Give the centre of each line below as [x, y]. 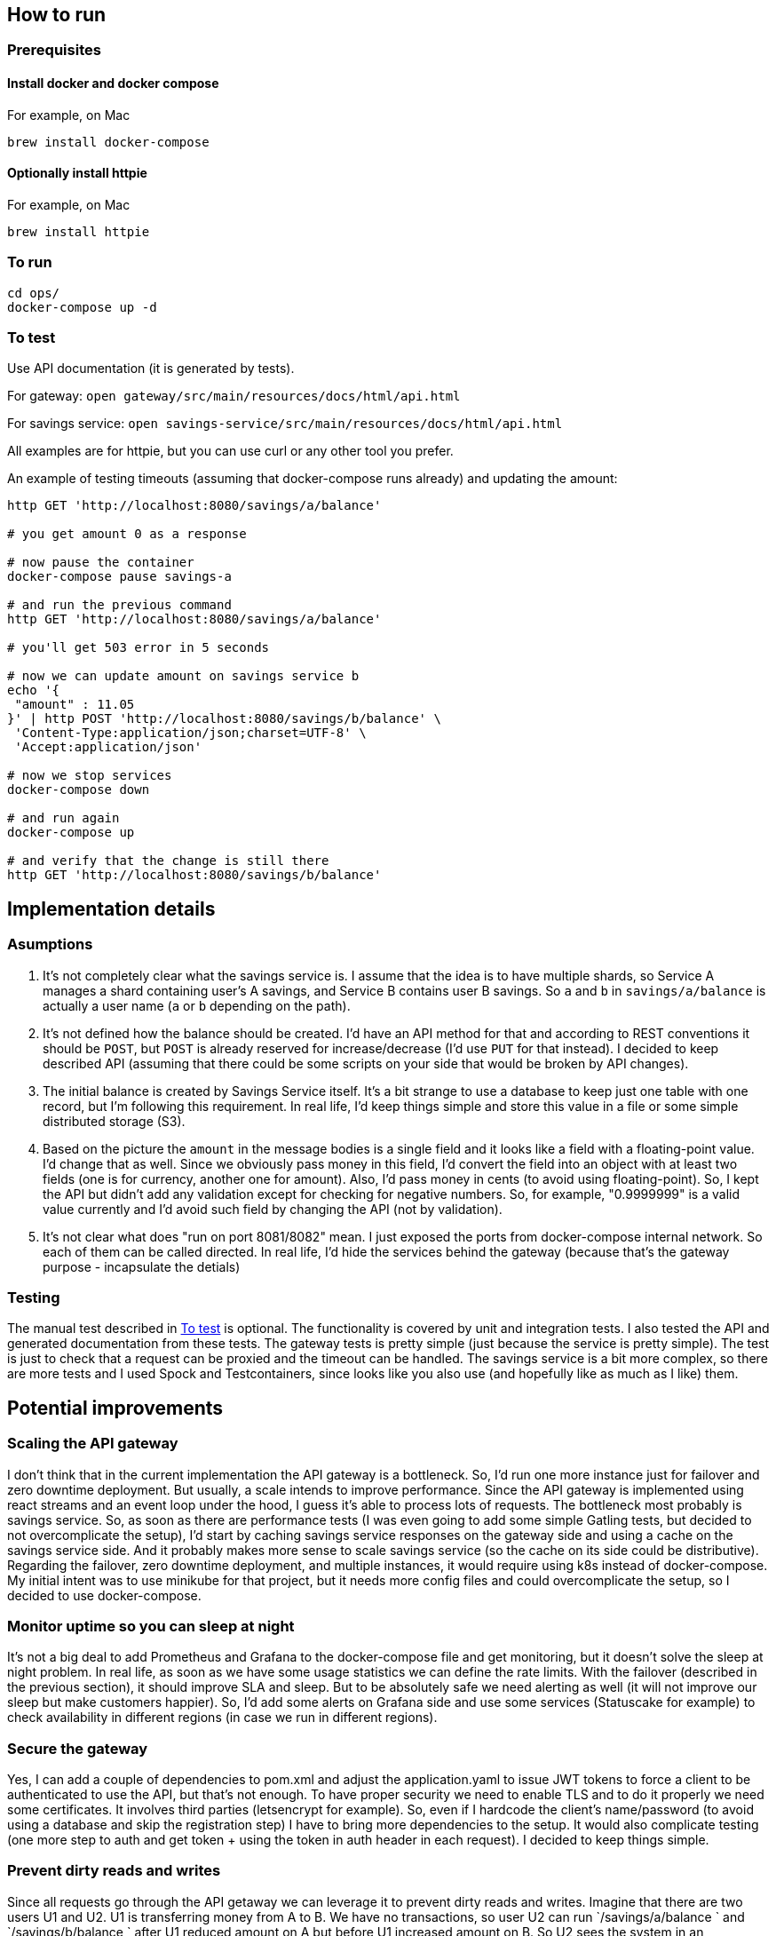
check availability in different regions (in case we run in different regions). [222, 1718]
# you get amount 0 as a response [127, 534]
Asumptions [50, 944]
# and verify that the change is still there [168, 861]
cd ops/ [34, 293]
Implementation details [111, 908]
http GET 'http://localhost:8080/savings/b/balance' [194, 875]
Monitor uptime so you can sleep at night [151, 1626]
